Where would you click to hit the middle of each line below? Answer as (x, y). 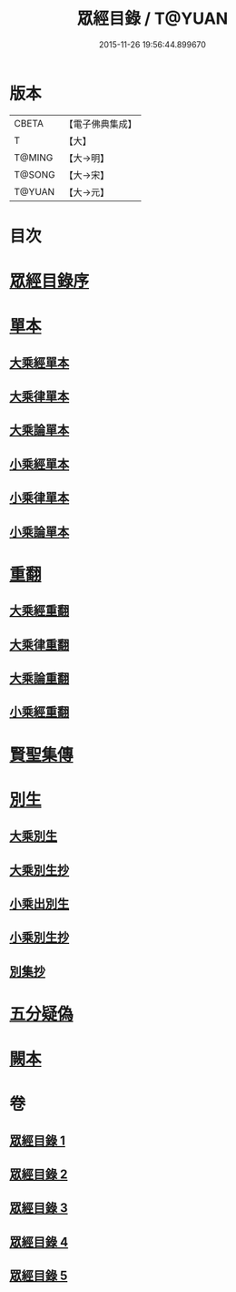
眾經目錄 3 (39, 1208)
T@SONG (35, 174)
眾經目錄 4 (39, 1241)
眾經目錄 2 (39, 1175)
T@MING (34, 158)
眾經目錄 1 (38, 1140)
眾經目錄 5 (39, 1276)
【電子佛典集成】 (101, 124)
